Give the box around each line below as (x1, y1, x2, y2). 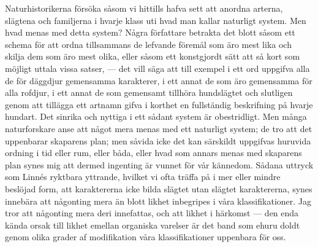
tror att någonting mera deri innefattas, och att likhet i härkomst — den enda (5, 206, 299, 219)
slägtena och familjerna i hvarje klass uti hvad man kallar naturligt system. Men (5, 14, 306, 26)
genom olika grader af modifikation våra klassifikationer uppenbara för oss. (5, 230, 286, 243)
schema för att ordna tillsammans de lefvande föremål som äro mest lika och (5, 37, 292, 50)
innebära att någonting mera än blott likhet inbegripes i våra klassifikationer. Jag (5, 194, 312, 207)
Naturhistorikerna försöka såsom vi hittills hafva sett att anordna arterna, (5, 2, 283, 14)
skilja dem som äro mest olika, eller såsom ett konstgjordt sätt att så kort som (5, 50, 300, 63)
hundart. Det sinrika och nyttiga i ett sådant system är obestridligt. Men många (5, 110, 307, 123)
